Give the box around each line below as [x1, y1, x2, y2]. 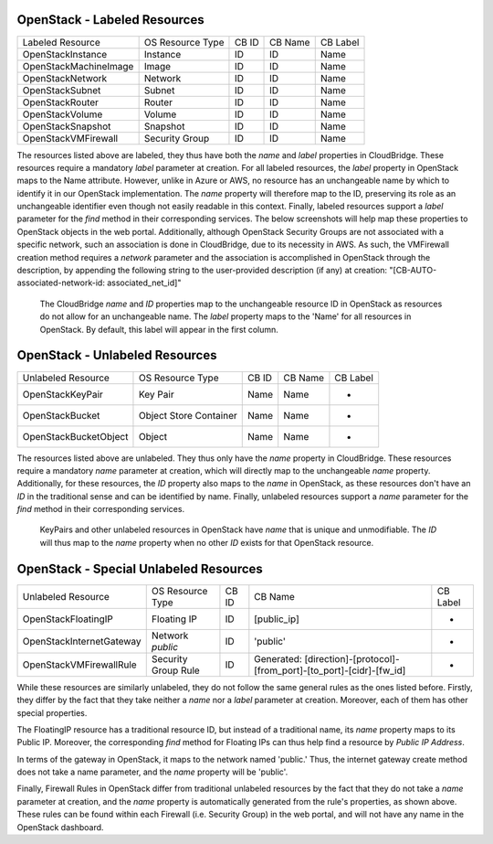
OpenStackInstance [22, 48, 108, 60]
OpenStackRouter [22, 96, 100, 109]
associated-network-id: [16, 277, 105, 288]
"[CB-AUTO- [389, 265, 437, 276]
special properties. [16, 707, 88, 718]
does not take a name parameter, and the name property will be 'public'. [16, 766, 288, 777]
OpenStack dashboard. [16, 821, 104, 832]
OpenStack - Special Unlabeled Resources [16, 561, 264, 576]
